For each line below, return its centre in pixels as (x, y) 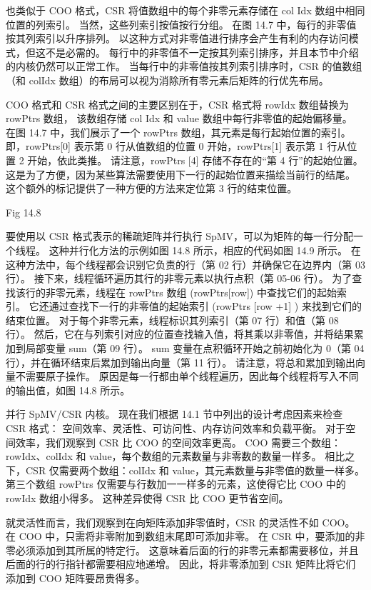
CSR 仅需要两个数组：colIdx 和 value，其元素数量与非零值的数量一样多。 (195, 470)
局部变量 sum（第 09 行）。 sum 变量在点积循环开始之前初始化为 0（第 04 (195, 348)
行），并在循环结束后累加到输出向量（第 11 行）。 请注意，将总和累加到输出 (181, 362)
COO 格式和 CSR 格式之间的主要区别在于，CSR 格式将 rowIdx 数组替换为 (177, 104)
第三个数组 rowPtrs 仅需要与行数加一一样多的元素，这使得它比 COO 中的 (176, 484)
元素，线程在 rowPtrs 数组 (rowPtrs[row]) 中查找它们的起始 (201, 292)
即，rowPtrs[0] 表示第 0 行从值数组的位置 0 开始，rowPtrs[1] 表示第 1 (165, 146)
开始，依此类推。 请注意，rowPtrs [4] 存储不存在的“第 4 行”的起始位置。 (195, 160)
